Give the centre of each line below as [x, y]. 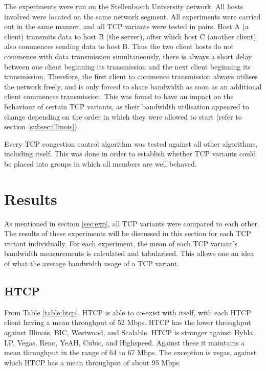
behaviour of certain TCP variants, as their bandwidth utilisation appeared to [127, 106]
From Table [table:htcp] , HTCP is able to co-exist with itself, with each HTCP [128, 312]
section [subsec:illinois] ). [42, 126]
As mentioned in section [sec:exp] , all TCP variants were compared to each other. [132, 223]
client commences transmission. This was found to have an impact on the [119, 96]
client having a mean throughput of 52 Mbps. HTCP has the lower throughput [128, 322]
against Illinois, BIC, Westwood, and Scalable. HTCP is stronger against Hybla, [130, 332]
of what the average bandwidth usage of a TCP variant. [92, 263]
